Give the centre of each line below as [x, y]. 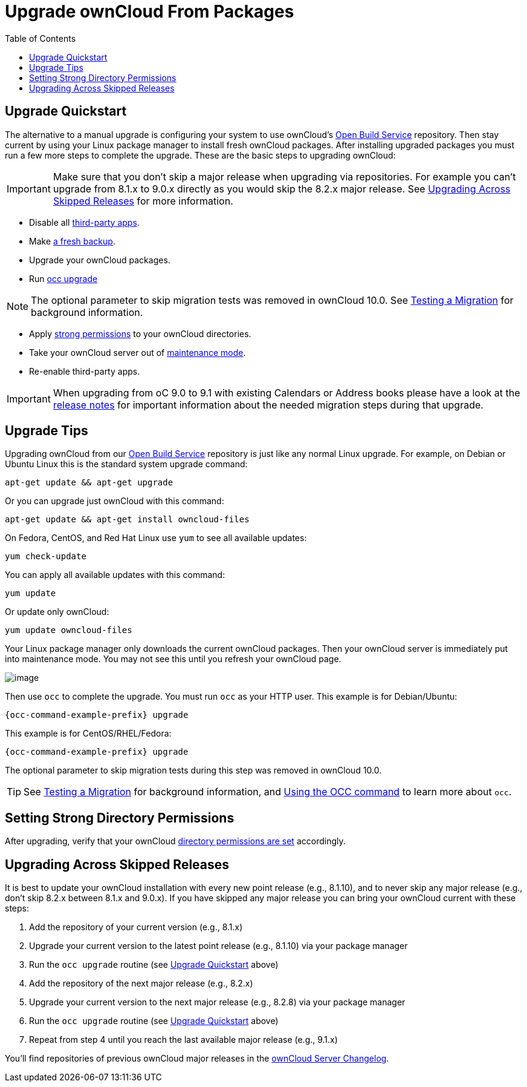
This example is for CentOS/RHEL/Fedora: [88, 734]
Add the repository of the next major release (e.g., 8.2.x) [141, 984]
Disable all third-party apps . [84, 222]
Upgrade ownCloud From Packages [150, 11]
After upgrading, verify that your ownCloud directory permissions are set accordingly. [175, 841]
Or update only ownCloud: [57, 612]
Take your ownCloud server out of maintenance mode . [137, 352]
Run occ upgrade [63, 278]
